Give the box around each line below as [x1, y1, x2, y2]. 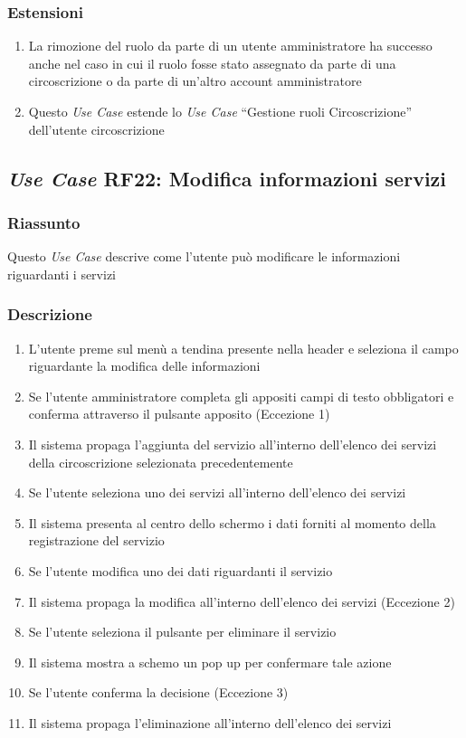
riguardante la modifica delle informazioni [28, 356, 261, 375]
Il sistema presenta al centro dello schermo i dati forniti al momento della [28, 513, 436, 532]
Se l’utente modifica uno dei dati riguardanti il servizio [28, 561, 333, 580]
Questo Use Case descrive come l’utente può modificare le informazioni [7, 247, 401, 266]
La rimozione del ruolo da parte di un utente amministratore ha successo [28, 36, 433, 55]
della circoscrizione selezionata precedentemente [28, 452, 293, 471]
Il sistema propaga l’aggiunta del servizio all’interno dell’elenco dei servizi [28, 434, 437, 453]
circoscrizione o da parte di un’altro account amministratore [28, 71, 362, 90]
